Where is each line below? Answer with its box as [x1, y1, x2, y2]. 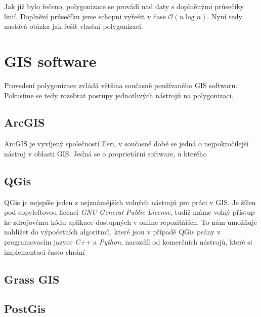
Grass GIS [4, 271, 60, 287]
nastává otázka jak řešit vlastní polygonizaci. [4, 21, 143, 31]
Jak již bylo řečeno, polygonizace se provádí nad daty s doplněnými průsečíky [4, 1, 244, 11]
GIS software [4, 50, 97, 71]
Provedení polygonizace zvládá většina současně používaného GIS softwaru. [4, 80, 238, 90]
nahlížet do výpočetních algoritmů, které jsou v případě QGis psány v [4, 226, 221, 237]
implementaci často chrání [4, 246, 85, 257]
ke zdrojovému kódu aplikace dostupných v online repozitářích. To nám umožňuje [4, 216, 257, 227]
